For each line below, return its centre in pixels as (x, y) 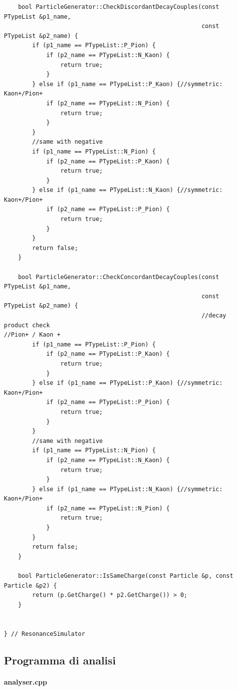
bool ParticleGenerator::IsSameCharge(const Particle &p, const (126, 576)
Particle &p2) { (31, 585)
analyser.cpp (26, 681)
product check (27, 325)
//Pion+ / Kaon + (32, 335)
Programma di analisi (60, 660)
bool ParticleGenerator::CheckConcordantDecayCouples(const (118, 277)
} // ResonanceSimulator (45, 634)
